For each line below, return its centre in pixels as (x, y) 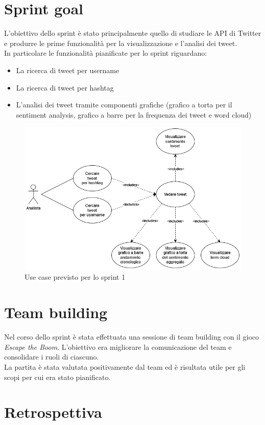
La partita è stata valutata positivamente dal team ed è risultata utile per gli (125, 366)
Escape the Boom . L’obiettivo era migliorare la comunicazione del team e (118, 346)
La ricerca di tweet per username (68, 70)
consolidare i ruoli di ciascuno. (52, 357)
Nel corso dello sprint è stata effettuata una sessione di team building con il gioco (132, 337)
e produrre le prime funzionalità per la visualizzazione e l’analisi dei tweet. (121, 43)
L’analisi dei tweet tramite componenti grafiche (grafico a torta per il (124, 105)
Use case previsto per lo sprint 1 (75, 277)
